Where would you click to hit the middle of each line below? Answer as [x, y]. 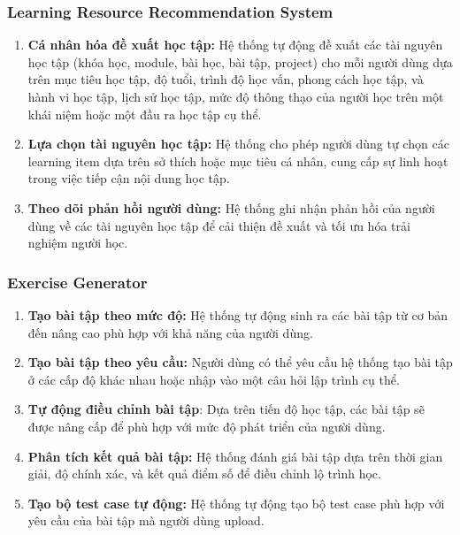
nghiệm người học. [78, 243]
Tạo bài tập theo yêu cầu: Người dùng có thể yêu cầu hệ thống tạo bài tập [240, 362]
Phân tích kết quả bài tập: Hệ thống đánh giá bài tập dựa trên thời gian [235, 456]
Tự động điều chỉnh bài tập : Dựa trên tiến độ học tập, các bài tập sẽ [226, 409]
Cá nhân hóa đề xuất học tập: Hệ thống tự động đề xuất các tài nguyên [235, 45]
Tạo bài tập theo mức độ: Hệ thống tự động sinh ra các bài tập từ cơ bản [238, 314]
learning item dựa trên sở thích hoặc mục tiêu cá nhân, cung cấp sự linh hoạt [238, 160]
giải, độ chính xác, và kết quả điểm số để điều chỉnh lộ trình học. [204, 474]
